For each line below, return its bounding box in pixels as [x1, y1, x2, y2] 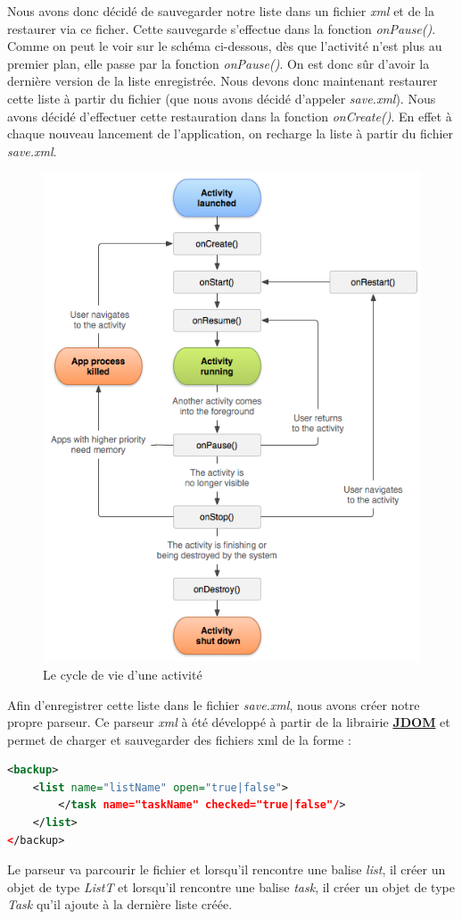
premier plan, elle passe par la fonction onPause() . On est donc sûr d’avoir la [7, 54, 430, 72]
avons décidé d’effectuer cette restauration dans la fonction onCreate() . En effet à [7, 106, 452, 125]
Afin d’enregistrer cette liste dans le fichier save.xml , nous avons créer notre [7, 695, 420, 714]
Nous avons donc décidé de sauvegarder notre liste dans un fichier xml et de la [7, 2, 435, 20]
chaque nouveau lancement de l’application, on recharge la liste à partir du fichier [7, 124, 454, 143]
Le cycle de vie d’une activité [43, 664, 202, 683]
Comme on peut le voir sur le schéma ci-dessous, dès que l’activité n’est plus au [7, 37, 442, 55]
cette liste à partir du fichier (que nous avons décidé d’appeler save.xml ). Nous [7, 88, 436, 107]
